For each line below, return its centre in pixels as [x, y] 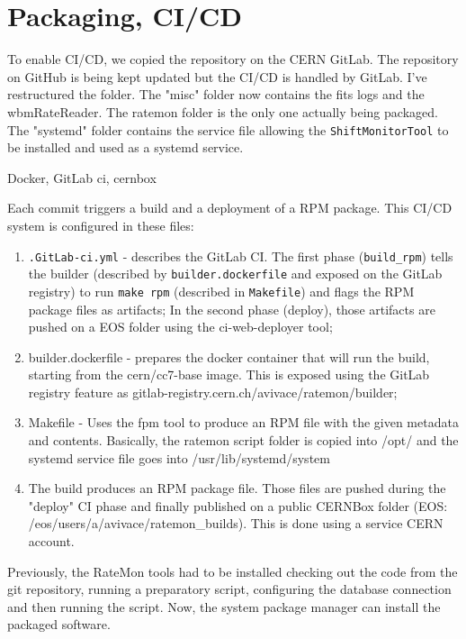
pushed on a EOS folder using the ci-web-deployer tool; [180, 327]
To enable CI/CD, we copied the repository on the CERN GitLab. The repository [233, 59]
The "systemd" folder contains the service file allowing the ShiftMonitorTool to [228, 129]
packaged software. [59, 624]
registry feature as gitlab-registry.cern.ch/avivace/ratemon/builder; [213, 392]
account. [51, 541]
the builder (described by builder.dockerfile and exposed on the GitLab [235, 274]
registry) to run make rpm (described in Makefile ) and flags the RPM [221, 291]
